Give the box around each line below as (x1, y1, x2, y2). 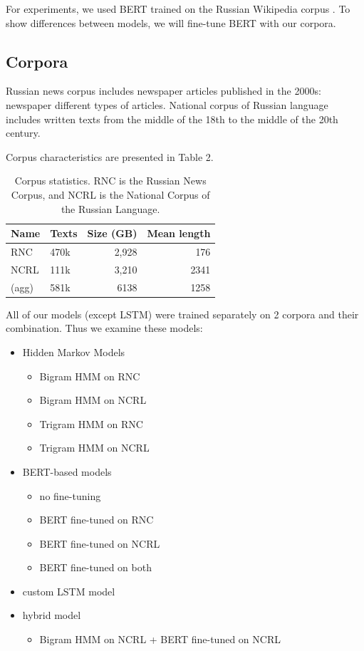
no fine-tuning (39, 488, 101, 503)
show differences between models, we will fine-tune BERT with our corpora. (6, 15, 336, 30)
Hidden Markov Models (22, 344, 125, 359)
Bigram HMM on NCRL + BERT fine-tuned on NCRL (39, 632, 281, 647)
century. (6, 125, 41, 140)
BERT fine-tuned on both (39, 560, 152, 575)
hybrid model (22, 608, 81, 623)
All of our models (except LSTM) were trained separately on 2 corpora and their (6, 306, 359, 321)
